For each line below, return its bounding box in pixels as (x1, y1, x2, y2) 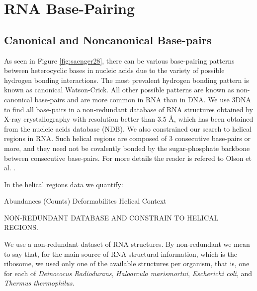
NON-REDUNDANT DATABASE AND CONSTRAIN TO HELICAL (4, 212, 219, 222)
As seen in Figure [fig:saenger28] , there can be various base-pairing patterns (4, 55, 235, 66)
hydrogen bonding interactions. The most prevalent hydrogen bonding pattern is (4, 74, 249, 85)
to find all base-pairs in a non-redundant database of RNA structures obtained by (4, 104, 253, 114)
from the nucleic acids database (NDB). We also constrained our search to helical (4, 123, 252, 134)
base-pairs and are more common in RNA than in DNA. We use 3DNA (34, 94, 252, 104)
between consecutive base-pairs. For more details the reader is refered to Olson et (4, 152, 252, 163)
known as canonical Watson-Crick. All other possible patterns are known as (4, 84, 234, 95)
